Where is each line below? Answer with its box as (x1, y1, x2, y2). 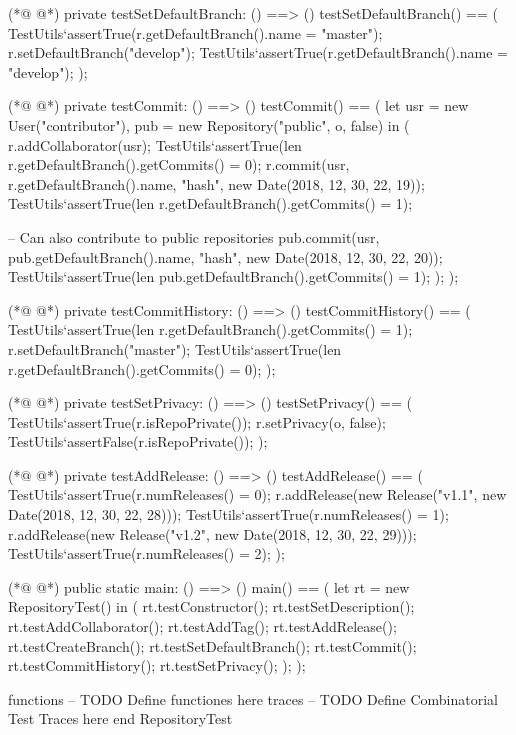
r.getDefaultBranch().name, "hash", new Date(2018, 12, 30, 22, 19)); (8, 173, 425, 194)
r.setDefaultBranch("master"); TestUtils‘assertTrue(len (8, 338, 342, 359)
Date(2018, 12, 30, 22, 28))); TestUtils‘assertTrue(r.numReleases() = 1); (8, 504, 449, 525)
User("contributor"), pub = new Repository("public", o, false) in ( (8, 114, 410, 135)
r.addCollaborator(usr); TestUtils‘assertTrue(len (8, 134, 302, 155)
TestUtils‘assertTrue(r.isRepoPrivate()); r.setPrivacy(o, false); (8, 411, 386, 432)
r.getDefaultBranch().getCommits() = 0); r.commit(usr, (8, 154, 350, 175)
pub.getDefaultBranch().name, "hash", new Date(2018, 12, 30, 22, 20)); (8, 246, 443, 267)
